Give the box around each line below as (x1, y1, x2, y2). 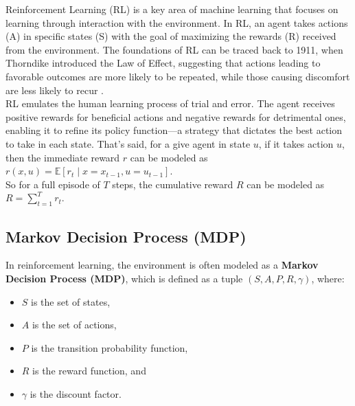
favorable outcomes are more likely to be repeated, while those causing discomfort (5, 69, 350, 83)
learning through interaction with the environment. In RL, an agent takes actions (5, 15, 348, 30)
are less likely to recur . (5, 82, 104, 97)
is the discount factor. (30, 386, 122, 401)
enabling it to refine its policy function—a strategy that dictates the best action (5, 123, 343, 137)
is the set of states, (31, 294, 111, 308)
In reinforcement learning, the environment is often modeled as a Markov (5, 258, 319, 272)
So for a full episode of (5, 177, 100, 191)
